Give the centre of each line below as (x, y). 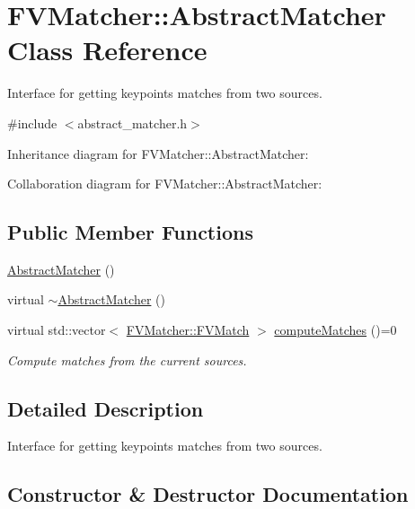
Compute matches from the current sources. (127, 360)
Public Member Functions (130, 232)
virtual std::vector (57, 330)
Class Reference (107, 50)
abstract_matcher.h (132, 123)
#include (32, 123)
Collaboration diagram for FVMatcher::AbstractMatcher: (165, 184)
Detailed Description (106, 408)
